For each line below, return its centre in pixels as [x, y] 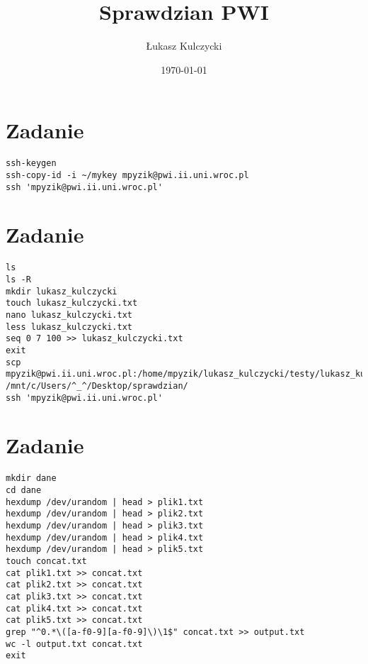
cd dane [24, 490]
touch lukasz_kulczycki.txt [72, 303]
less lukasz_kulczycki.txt [69, 327]
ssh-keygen [31, 164]
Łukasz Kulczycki [184, 46]
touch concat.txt [46, 561]
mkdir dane [31, 478]
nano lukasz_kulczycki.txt [69, 315]
